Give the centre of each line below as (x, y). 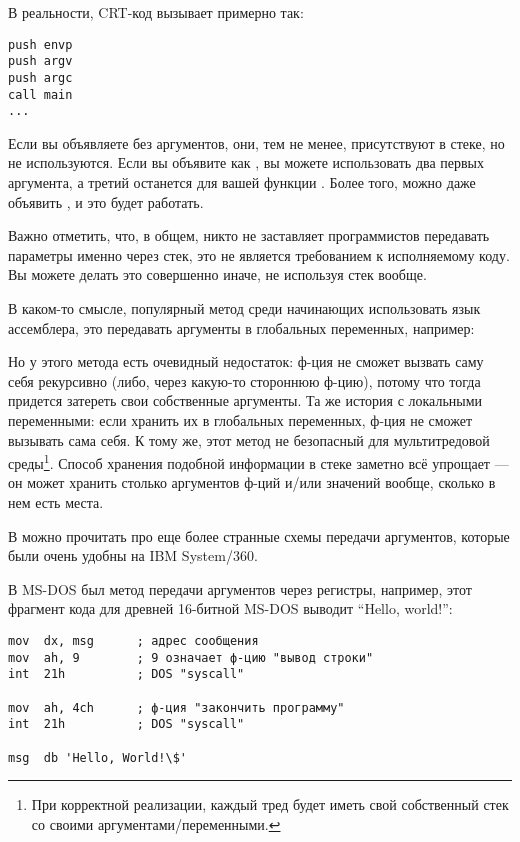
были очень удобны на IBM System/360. (133, 555)
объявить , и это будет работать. (106, 201)
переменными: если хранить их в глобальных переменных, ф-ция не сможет (240, 420)
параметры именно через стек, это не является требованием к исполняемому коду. (259, 254)
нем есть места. (56, 502)
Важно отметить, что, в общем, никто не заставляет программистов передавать (249, 235)
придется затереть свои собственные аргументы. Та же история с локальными (245, 400)
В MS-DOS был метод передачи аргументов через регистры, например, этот (240, 588)
